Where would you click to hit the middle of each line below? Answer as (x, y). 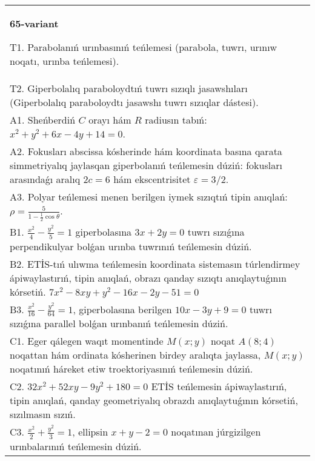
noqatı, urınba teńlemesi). (65, 61)
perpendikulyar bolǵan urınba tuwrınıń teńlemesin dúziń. (131, 246)
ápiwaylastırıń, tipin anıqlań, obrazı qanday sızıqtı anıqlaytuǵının (148, 277)
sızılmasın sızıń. (43, 414)
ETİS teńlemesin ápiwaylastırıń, (219, 386)
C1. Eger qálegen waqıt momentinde (87, 341)
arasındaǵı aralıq (45, 179)
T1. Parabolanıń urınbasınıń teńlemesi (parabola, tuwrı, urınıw (144, 47)
